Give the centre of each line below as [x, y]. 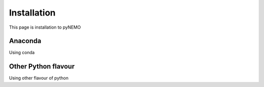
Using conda [22, 52]
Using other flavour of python [39, 78]
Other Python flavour [42, 66]
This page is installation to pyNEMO [45, 27]
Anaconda [25, 41]
